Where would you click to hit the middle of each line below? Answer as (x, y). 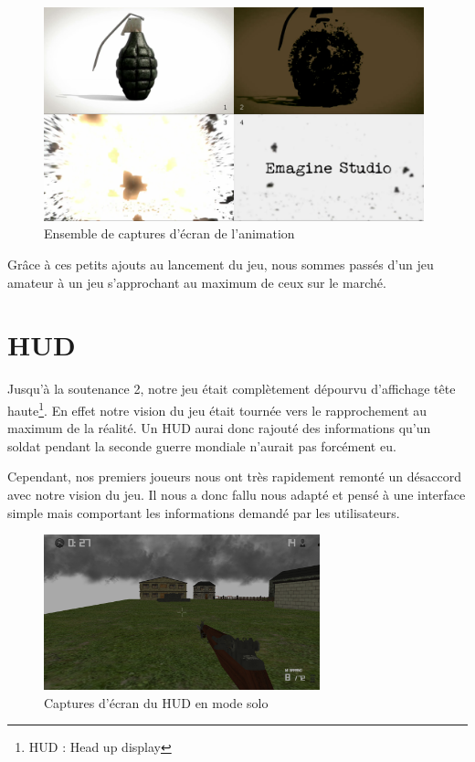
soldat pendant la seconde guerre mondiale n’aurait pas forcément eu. (202, 445)
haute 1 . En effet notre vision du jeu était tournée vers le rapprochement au (217, 408)
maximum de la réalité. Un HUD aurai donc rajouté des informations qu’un (219, 428)
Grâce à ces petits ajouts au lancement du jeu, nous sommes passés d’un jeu (221, 265)
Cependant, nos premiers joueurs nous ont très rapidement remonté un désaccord (234, 476)
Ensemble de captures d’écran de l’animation (169, 233)
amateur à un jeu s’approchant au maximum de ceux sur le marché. (197, 282)
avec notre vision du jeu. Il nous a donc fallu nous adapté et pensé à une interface (237, 494)
